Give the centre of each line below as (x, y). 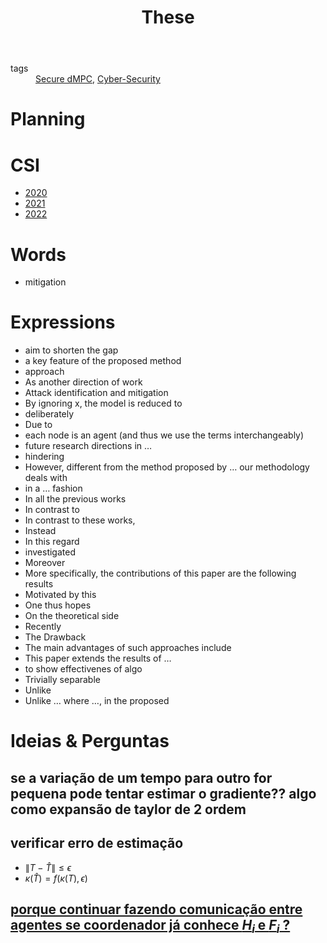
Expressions (63, 322)
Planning (48, 119)
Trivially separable (62, 680)
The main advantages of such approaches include (128, 648)
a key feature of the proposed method (103, 361)
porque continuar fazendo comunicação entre (156, 909)
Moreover (45, 563)
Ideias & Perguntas (90, 741)
